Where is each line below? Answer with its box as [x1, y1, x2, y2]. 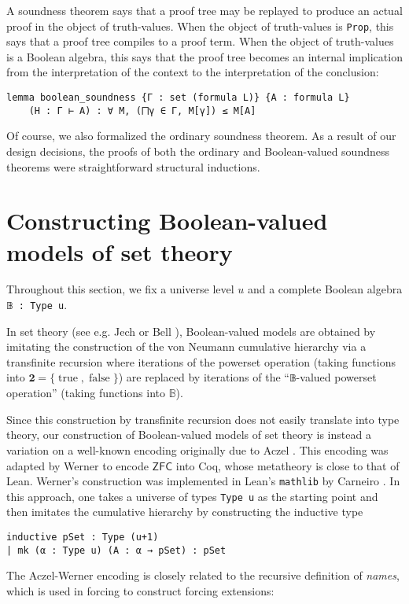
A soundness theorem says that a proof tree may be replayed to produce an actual [6, 2, 403, 18]
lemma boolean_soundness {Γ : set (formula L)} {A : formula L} [6, 92, 350, 104]
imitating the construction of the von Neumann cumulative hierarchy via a [6, 338, 367, 355]
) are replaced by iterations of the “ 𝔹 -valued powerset [118, 369, 377, 385]
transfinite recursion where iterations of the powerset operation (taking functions [6, 353, 396, 370]
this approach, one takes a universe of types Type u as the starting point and [6, 488, 378, 504]
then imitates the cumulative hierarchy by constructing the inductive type [6, 503, 363, 520]
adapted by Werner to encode [6, 457, 149, 473]
